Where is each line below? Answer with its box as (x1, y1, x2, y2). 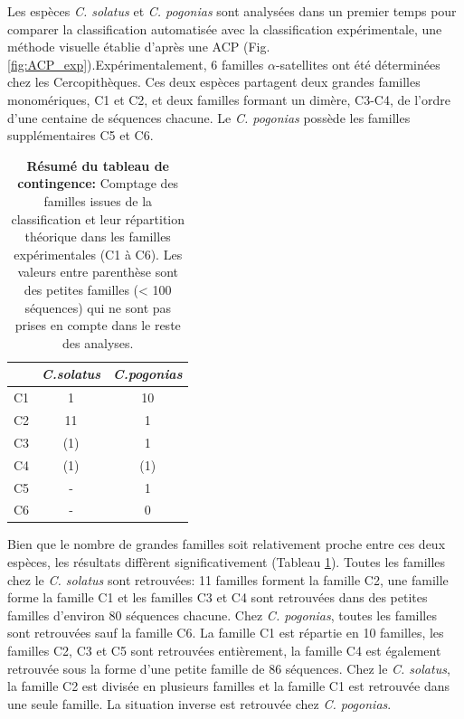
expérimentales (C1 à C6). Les (14, 244, 183, 263)
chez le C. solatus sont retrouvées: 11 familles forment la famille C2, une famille (7, 570, 449, 589)
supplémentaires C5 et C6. (7, 126, 154, 145)
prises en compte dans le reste (14, 316, 181, 335)
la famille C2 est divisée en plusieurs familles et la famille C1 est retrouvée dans (7, 676, 450, 695)
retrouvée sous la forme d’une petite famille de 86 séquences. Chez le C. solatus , (7, 658, 450, 677)
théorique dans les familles (24, 227, 171, 246)
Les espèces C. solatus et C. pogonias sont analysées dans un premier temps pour (7, 2, 457, 20)
